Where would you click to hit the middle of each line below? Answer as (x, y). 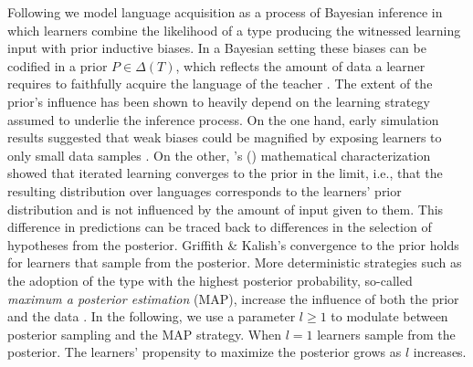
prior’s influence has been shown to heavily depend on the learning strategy (219, 101)
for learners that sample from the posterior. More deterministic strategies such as (235, 262)
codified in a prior (58, 65)
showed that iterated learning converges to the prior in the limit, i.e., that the (225, 173)
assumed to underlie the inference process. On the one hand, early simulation (223, 119)
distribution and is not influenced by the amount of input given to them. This (226, 209)
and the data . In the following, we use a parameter (152, 316)
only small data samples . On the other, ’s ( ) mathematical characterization (219, 155)
